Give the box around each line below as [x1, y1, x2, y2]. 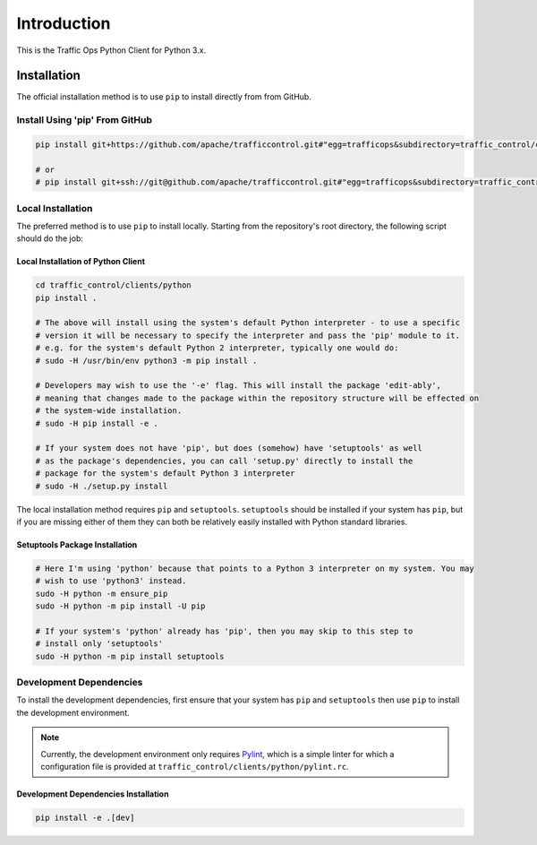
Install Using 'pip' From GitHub [16, 114, 152, 126]
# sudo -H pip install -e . [35, 418, 158, 428]
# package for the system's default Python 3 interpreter [35, 469, 295, 479]
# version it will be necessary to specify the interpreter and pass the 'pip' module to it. [35, 330, 461, 341]
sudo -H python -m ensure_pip [35, 588, 168, 599]
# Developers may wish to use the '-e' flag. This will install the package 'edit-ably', [35, 381, 442, 391]
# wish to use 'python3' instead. [35, 576, 187, 586]
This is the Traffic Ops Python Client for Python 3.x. [16, 45, 207, 56]
